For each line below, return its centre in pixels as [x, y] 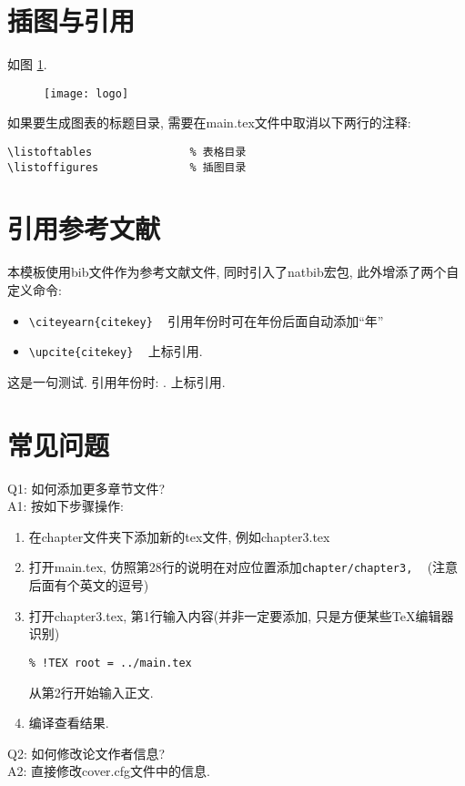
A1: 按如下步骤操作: [66, 506]
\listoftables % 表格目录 [127, 152]
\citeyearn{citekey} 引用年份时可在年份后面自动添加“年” [206, 320]
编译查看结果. [69, 723]
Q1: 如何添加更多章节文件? [86, 488]
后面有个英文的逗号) [89, 585]
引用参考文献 [84, 228]
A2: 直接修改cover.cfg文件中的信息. [109, 771]
